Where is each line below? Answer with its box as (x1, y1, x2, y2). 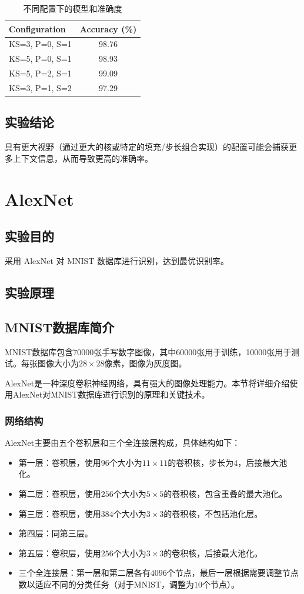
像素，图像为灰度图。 (104, 357, 187, 369)
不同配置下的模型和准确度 (23, 2, 122, 14)
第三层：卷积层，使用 (18, 507, 101, 519)
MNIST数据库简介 (5, 318, 115, 336)
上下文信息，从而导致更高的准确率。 (12, 152, 153, 164)
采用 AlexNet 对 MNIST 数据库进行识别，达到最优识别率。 (5, 255, 229, 267)
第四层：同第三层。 (18, 527, 93, 539)
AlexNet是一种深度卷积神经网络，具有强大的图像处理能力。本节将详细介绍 (5, 376, 290, 389)
